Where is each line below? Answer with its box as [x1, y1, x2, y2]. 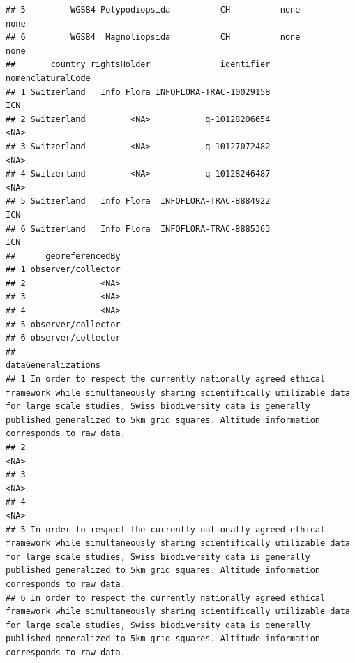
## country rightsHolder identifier [6, 59, 271, 70]
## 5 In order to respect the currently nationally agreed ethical [6, 524, 326, 535]
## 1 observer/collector [6, 265, 121, 275]
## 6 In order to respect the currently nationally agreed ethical [6, 593, 326, 603]
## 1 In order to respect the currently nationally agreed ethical [6, 374, 326, 385]
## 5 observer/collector [6, 319, 121, 329]
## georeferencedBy [6, 251, 121, 261]
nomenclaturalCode [6, 73, 91, 83]
